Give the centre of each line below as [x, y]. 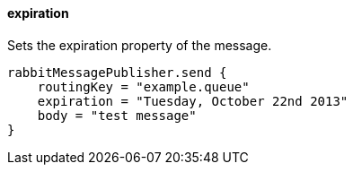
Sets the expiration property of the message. [140, 45]
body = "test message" [117, 115]
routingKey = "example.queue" [143, 86]
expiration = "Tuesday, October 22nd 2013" [193, 101]
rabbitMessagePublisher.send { [117, 72]
